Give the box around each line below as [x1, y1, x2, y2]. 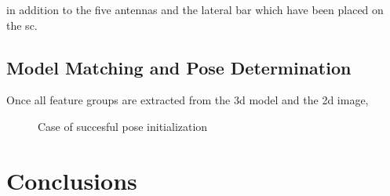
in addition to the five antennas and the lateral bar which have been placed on [6, 2, 384, 17]
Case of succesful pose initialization [38, 118, 208, 134]
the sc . [6, 16, 38, 33]
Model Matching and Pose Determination [6, 55, 352, 79]
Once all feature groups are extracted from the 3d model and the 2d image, [6, 92, 369, 108]
